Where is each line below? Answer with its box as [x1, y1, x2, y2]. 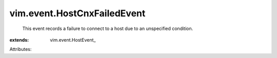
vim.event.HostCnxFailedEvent [9, 8, 146, 19]
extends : [9, 37, 29, 43]
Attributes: [9, 46, 32, 52]
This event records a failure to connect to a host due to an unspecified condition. [22, 25, 193, 32]
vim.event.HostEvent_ [50, 37, 96, 43]
